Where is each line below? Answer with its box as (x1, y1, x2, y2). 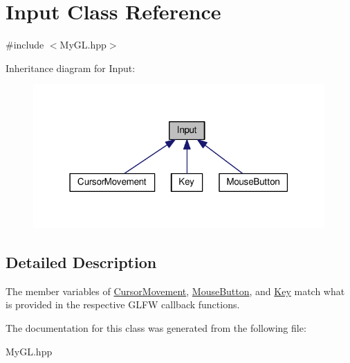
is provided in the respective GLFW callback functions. (6, 297, 240, 312)
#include (6, 37, 44, 52)
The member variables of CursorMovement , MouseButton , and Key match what (6, 283, 345, 298)
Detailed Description (6, 251, 157, 273)
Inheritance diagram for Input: (6, 60, 136, 75)
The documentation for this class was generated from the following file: (6, 321, 306, 335)
